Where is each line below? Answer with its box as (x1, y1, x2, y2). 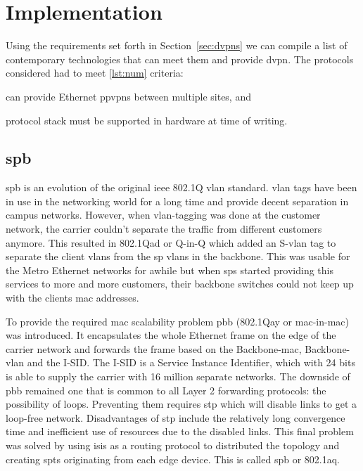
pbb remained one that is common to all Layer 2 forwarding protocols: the (6, 382, 326, 397)
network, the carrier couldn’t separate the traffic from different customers (6, 221, 322, 236)
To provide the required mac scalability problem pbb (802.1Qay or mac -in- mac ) (6, 314, 350, 328)
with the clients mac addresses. (6, 290, 139, 305)
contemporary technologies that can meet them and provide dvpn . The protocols (6, 51, 354, 66)
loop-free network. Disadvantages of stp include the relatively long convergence (6, 410, 345, 425)
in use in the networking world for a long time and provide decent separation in (6, 193, 349, 208)
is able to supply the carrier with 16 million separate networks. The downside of (6, 369, 350, 384)
